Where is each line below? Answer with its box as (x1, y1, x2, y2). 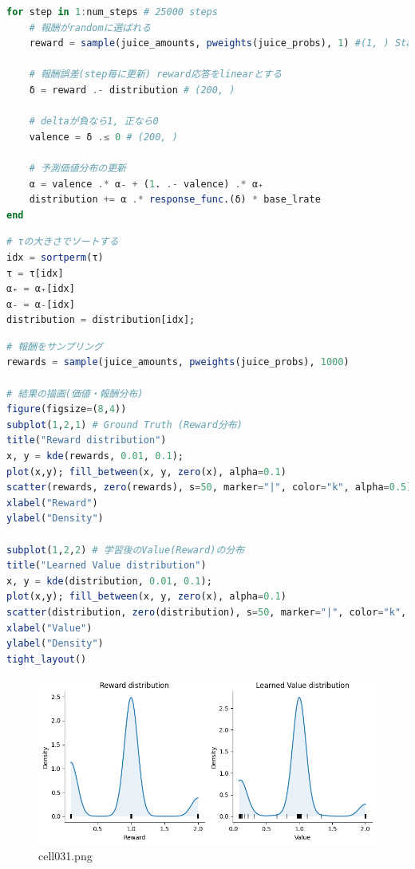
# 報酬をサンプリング (6, 340, 103, 352)
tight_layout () (6, 653, 87, 665)
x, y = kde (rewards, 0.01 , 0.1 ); (6, 450, 184, 462)
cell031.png (38, 847, 93, 864)
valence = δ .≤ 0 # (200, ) (29, 131, 178, 143)
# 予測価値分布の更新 (29, 162, 126, 174)
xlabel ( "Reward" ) (6, 497, 98, 509)
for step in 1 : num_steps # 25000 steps (6, 6, 218, 18)
